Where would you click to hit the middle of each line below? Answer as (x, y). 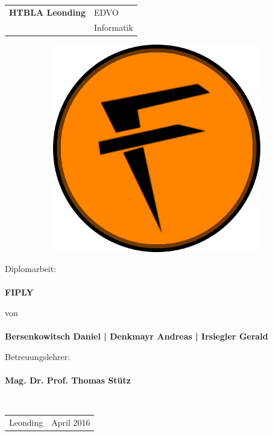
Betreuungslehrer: (38, 356)
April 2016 (71, 422)
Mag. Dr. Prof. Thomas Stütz (68, 380)
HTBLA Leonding (47, 12)
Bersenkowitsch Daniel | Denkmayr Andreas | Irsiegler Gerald (136, 336)
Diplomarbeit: (31, 269)
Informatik (113, 27)
